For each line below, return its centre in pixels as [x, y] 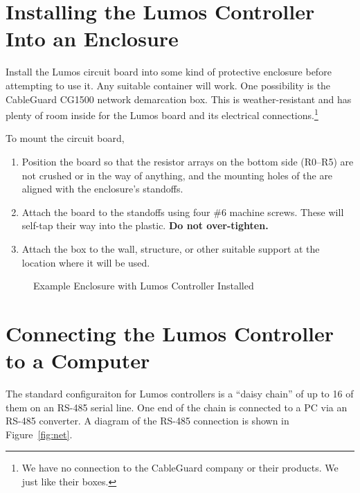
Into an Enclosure [92, 38]
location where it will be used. [86, 262]
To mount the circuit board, [65, 138]
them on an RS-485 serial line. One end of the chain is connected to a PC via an [177, 407]
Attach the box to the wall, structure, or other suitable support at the [171, 248]
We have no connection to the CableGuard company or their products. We [180, 468]
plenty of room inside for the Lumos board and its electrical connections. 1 [162, 114]
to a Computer [78, 360]
